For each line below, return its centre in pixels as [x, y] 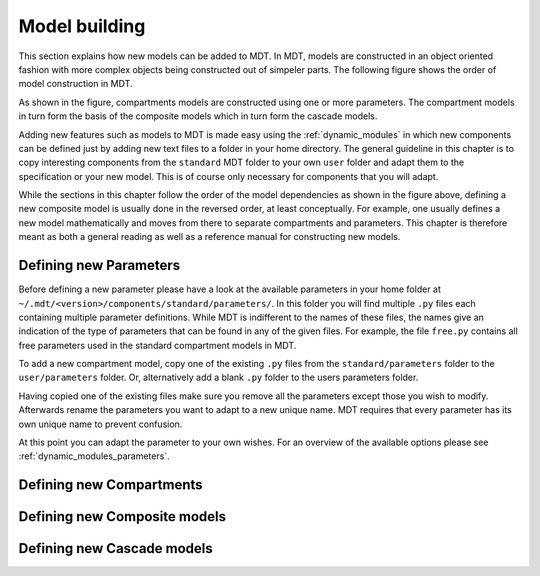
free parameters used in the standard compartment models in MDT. [157, 345]
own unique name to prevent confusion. [100, 424]
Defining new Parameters [99, 265]
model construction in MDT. [76, 84]
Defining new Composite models [122, 516]
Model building [82, 26]
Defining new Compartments [111, 485]
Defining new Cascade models [116, 548]
